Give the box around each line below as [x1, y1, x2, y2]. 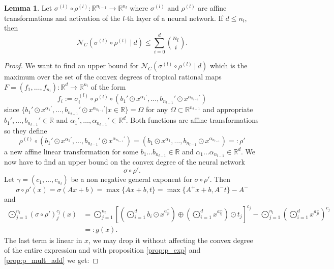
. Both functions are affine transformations [126, 115, 259, 125]
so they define [4, 125, 47, 136]
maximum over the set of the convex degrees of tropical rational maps [4, 71, 222, 82]
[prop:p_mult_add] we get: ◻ [4, 254, 99, 265]
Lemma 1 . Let [4, 3, 52, 13]
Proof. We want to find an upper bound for [4, 60, 139, 70]
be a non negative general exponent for [71, 174, 192, 184]
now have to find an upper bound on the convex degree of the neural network [4, 156, 245, 167]
